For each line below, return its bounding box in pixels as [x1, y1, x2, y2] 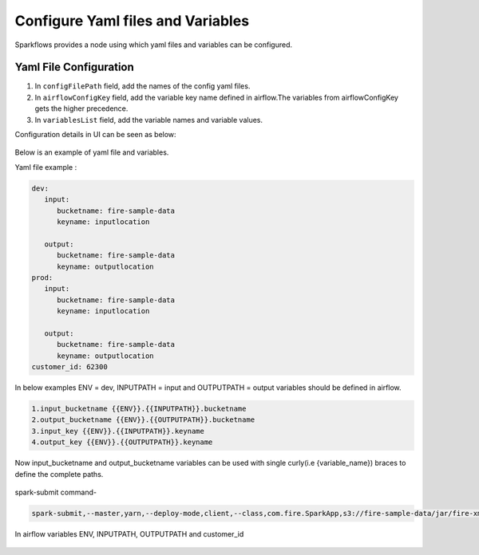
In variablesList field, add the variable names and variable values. [34, 115, 263, 124]
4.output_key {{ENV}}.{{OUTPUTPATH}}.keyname [31, 438, 213, 447]
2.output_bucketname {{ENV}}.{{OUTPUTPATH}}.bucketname [31, 415, 255, 424]
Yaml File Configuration [14, 61, 135, 74]
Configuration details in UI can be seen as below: [14, 130, 176, 140]
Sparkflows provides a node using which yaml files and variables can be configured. [14, 40, 293, 49]
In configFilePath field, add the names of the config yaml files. [34, 81, 251, 91]
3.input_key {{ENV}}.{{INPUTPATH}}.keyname [31, 427, 205, 435]
